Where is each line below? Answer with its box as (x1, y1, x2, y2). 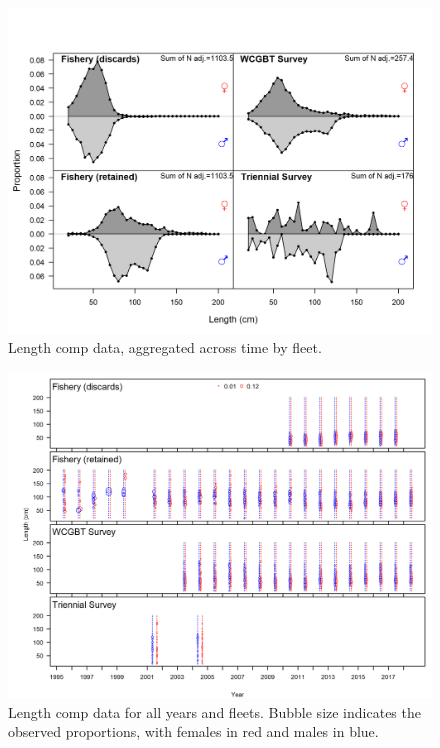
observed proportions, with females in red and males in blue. (8, 721, 379, 742)
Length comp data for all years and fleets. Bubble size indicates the (8, 701, 421, 722)
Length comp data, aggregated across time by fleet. (8, 337, 322, 358)
